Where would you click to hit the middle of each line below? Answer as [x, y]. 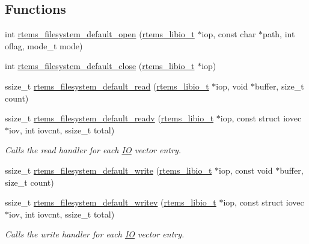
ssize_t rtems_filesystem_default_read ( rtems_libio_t [107, 86]
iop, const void [246, 170]
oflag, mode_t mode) [44, 45]
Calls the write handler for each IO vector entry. [95, 234]
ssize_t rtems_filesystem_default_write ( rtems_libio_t [109, 170]
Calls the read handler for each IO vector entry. [93, 150]
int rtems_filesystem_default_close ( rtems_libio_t [100, 66]
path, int [279, 34]
